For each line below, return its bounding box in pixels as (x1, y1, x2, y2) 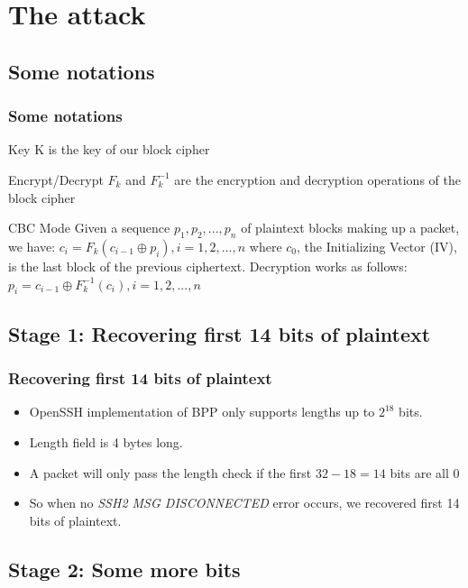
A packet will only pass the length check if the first (29, 463, 312, 482)
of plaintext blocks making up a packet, (241, 218, 460, 237)
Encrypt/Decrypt (8, 170, 104, 188)
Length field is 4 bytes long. (29, 432, 183, 451)
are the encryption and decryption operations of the (174, 170, 461, 188)
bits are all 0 (390, 463, 460, 482)
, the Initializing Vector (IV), (297, 236, 457, 255)
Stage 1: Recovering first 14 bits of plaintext (8, 319, 431, 347)
